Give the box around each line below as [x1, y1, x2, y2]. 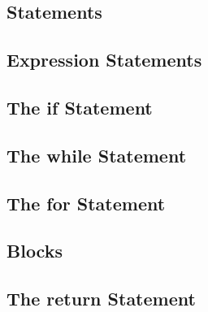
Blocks [6, 238, 63, 263]
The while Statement [6, 142, 187, 167]
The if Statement [6, 94, 153, 119]
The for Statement [6, 190, 166, 215]
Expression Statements [6, 47, 202, 72]
